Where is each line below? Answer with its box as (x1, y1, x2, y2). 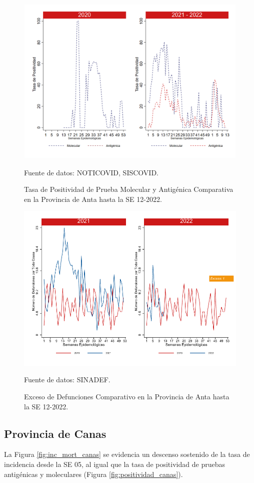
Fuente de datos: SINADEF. (24, 374, 110, 385)
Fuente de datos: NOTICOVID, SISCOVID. (24, 167, 158, 177)
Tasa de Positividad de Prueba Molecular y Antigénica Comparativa (24, 184, 233, 194)
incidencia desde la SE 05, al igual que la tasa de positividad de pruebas (4, 458, 225, 469)
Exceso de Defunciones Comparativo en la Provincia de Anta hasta (24, 391, 229, 401)
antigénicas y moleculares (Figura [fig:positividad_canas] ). (4, 468, 183, 479)
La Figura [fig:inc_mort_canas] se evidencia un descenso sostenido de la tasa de (4, 449, 250, 459)
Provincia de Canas (4, 425, 106, 441)
